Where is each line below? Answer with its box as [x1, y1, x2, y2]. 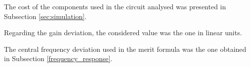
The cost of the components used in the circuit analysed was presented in [4, 1, 226, 11]
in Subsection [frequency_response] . [4, 53, 113, 64]
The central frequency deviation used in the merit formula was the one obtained [4, 44, 247, 54]
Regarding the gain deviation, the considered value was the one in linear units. [4, 27, 242, 38]
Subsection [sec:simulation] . [4, 11, 87, 21]
